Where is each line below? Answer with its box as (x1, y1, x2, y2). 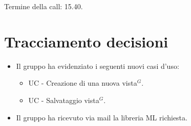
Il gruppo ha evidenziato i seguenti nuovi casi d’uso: (16, 60, 179, 71)
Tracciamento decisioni (4, 31, 168, 52)
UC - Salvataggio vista (28, 94, 99, 105)
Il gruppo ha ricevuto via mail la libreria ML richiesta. (16, 112, 187, 122)
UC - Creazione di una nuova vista (28, 78, 137, 88)
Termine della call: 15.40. (4, 1, 83, 11)
